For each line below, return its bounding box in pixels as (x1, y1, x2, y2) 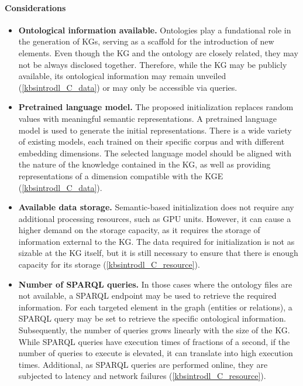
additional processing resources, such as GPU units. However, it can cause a (18, 212, 291, 224)
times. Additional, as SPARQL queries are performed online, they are (18, 358, 268, 370)
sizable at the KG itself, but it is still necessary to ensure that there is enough (18, 247, 298, 259)
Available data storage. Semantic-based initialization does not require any (18, 201, 294, 213)
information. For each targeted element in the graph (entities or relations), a (18, 300, 292, 313)
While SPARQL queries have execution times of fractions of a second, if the (18, 335, 290, 347)
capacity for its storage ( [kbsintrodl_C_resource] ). (18, 258, 200, 271)
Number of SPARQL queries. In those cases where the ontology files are (18, 278, 292, 290)
